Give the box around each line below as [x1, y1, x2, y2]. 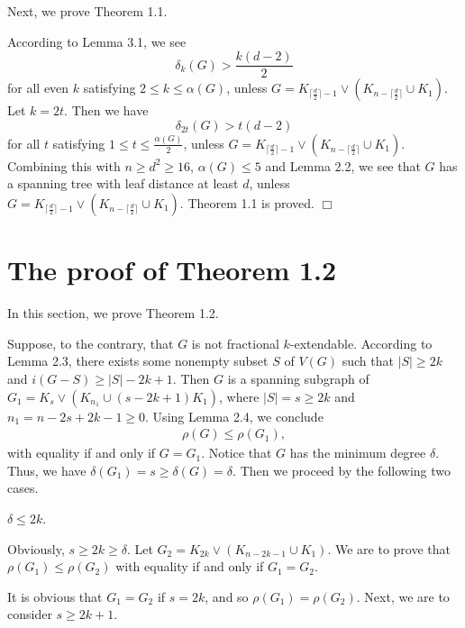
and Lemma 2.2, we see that [265, 156, 421, 175]
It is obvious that [7, 587, 103, 605]
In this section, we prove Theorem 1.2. [7, 304, 219, 323]
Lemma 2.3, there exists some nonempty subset [7, 351, 269, 370]
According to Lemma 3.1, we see [7, 32, 187, 50]
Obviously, [7, 539, 65, 558]
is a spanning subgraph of [227, 369, 369, 387]
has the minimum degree [289, 443, 426, 462]
